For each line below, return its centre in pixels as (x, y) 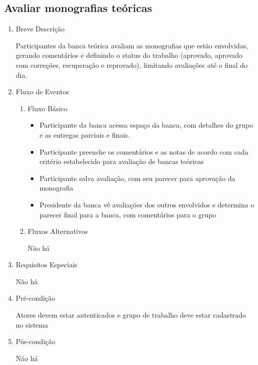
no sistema (32, 324)
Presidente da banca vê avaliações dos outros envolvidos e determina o (147, 204)
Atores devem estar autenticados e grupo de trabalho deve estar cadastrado (131, 315)
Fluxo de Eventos (42, 91)
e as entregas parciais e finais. (85, 134)
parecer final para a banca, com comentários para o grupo (128, 214)
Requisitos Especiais (47, 265)
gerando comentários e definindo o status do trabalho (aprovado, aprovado (129, 55)
